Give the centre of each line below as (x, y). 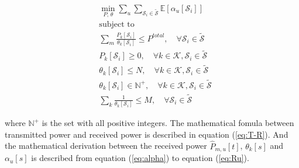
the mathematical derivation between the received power (106, 146)
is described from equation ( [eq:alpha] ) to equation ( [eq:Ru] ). (140, 158)
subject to (117, 25)
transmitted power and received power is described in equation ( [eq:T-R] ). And (147, 134)
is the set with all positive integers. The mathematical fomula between (168, 123)
